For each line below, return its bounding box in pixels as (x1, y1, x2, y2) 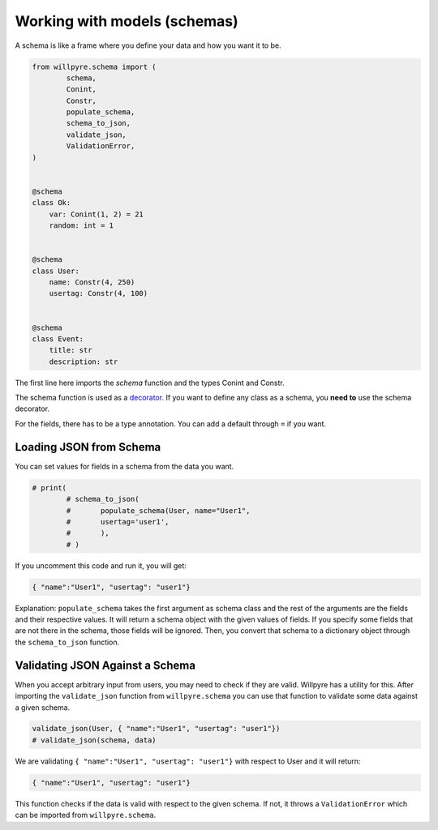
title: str (49, 345, 92, 355)
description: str (49, 357, 118, 366)
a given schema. (15, 702, 71, 712)
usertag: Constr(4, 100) (49, 289, 148, 298)
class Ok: (32, 199, 71, 207)
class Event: (32, 334, 84, 344)
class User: (32, 266, 80, 276)
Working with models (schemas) (15, 12, 238, 30)
